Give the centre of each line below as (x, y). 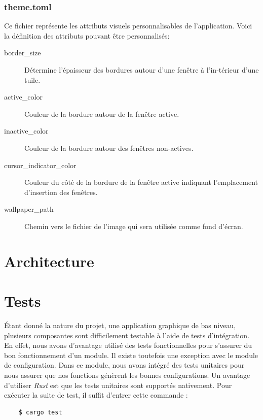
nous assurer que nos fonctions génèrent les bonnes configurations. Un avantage (127, 375)
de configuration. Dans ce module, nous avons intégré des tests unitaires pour (124, 365)
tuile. (32, 79)
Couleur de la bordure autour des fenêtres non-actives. (109, 148)
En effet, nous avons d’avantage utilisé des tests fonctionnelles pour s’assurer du (128, 345)
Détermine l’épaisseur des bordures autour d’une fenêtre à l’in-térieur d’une (142, 70)
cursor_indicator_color (40, 165)
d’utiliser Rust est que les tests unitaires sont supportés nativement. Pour (118, 385)
